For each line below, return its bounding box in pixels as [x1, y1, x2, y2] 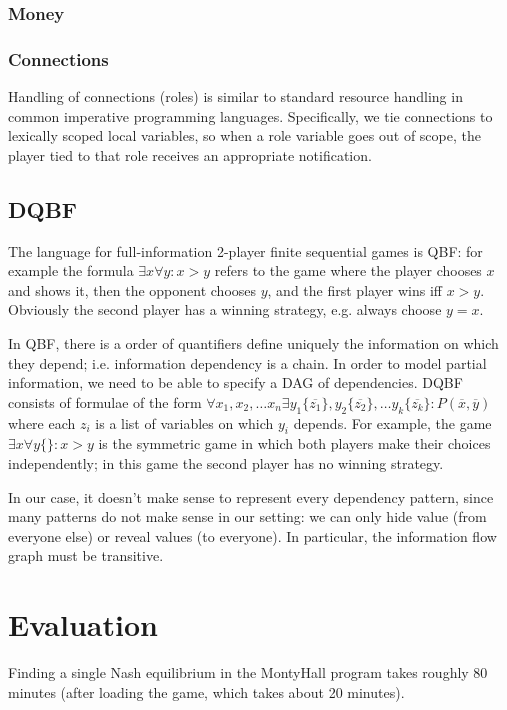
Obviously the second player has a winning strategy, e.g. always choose [8, 299, 442, 320]
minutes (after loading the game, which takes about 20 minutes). [8, 681, 405, 702]
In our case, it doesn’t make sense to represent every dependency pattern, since [8, 486, 494, 507]
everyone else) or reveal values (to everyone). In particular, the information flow [8, 525, 497, 546]
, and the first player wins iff [267, 279, 443, 300]
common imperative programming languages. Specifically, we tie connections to [8, 105, 493, 126]
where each [8, 412, 76, 433]
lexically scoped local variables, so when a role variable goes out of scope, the [8, 125, 481, 146]
